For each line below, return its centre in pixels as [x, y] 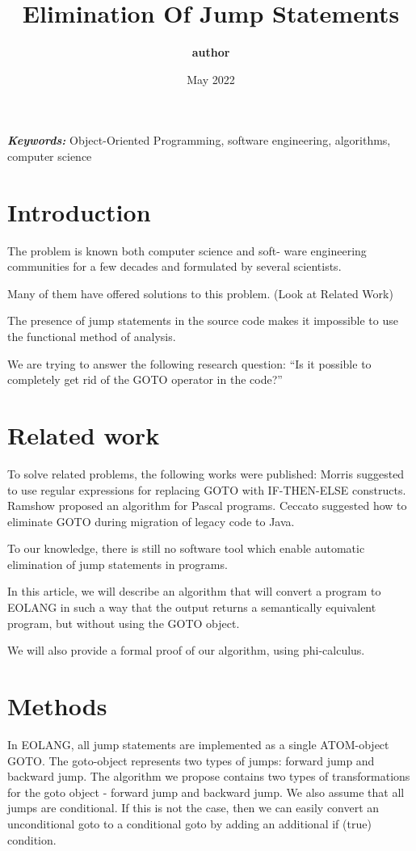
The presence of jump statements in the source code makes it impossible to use [203, 320]
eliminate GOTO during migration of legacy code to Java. [151, 521]
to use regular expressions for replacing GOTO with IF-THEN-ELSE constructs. [207, 489]
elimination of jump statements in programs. [118, 564]
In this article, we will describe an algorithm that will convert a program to [194, 591]
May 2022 [211, 79]
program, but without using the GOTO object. [124, 623]
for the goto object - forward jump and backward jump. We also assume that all [206, 792]
